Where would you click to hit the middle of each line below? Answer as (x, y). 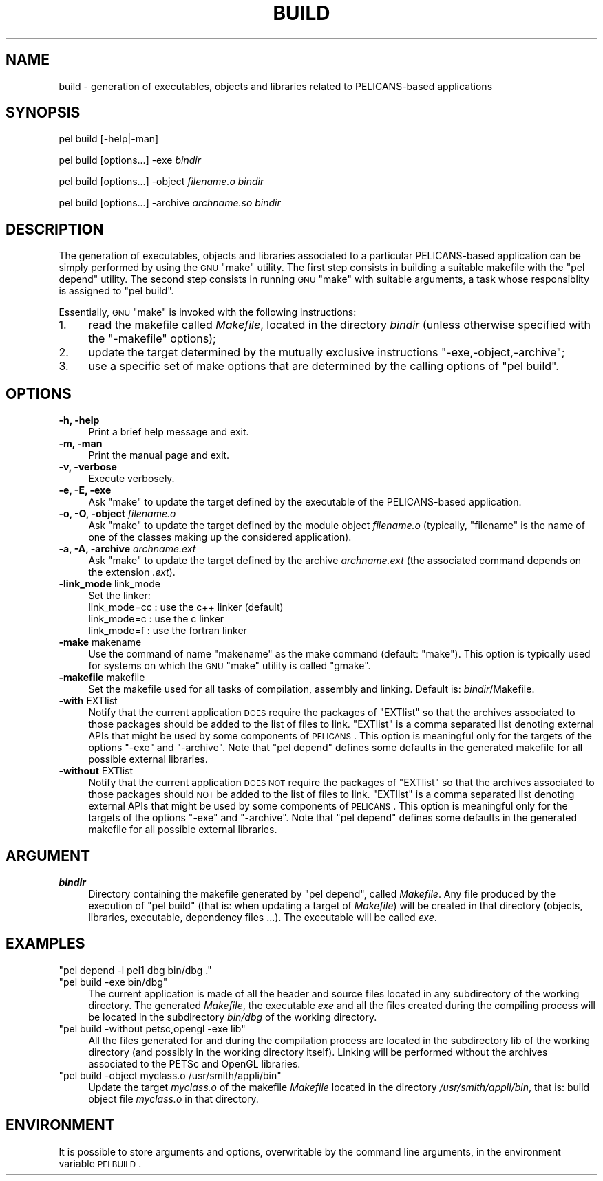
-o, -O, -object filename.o (117, 514)
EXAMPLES (45, 944)
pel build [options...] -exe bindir (130, 160)
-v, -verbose (88, 467)
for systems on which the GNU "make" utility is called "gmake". (230, 666)
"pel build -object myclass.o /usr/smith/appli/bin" (170, 1075)
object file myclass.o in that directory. (173, 1098)
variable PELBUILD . (100, 1163)
